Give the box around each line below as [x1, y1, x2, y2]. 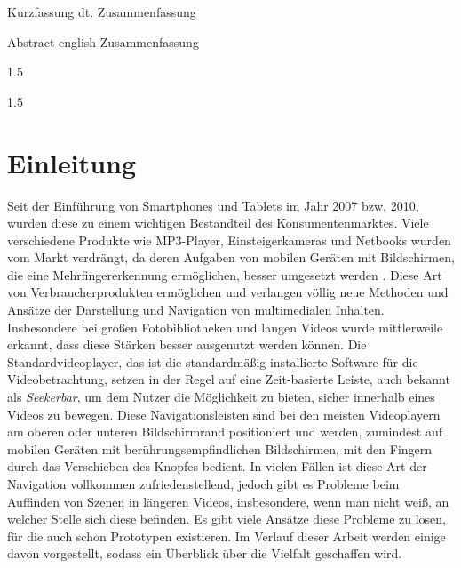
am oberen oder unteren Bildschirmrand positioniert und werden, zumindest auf [7, 422, 442, 441]
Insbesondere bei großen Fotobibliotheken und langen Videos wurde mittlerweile [7, 317, 443, 336]
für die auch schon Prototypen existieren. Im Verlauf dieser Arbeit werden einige [7, 526, 446, 545]
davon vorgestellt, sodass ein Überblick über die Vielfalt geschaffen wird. [7, 544, 402, 563]
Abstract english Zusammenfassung [7, 32, 199, 51]
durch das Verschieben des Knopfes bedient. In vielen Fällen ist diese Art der [7, 457, 427, 476]
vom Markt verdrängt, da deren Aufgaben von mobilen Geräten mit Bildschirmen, [7, 248, 455, 267]
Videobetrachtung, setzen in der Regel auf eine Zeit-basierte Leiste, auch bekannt [7, 370, 450, 388]
